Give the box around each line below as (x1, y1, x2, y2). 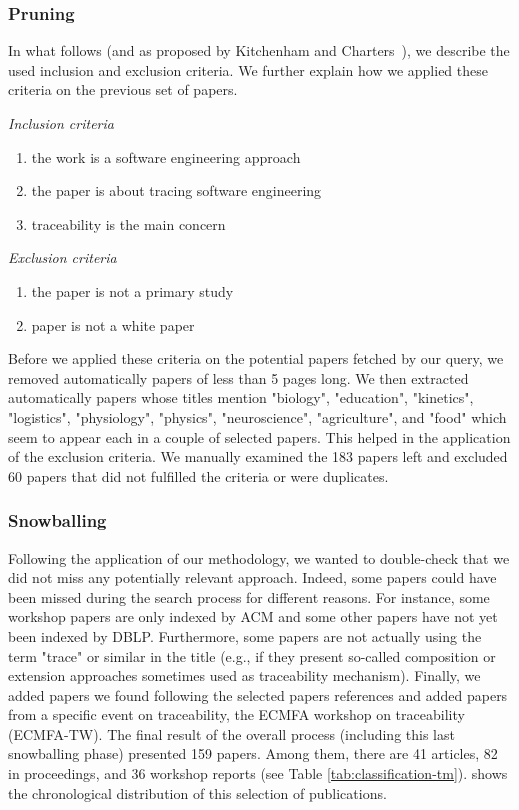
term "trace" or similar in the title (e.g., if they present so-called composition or (8, 645, 496, 666)
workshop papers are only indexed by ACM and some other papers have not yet (8, 606, 498, 627)
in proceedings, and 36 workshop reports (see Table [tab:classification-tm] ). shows (8, 763, 508, 784)
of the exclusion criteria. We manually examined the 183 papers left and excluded (8, 446, 508, 467)
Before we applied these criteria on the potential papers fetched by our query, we (8, 348, 504, 369)
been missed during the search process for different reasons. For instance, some (8, 586, 490, 607)
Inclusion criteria (8, 113, 114, 133)
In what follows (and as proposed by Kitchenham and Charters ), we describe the (8, 40, 510, 61)
